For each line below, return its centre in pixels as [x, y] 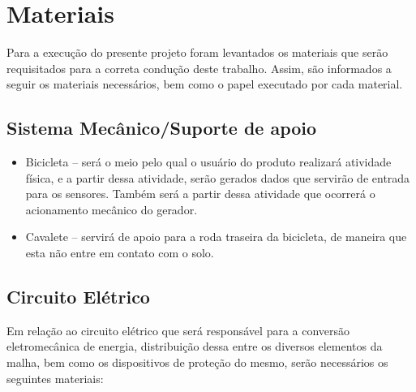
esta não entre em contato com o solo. [120, 253]
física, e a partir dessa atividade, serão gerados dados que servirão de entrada [218, 177]
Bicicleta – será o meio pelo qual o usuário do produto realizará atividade [208, 162]
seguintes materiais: [55, 378]
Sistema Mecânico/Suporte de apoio [162, 128]
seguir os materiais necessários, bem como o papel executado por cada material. [205, 84]
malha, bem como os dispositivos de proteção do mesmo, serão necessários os [197, 362]
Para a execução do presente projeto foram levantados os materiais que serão [197, 52]
